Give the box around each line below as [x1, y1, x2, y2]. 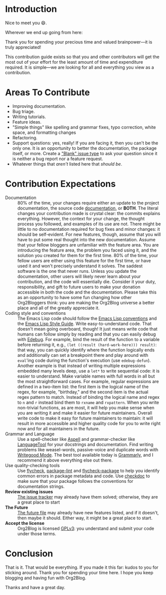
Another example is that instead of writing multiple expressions [17, 362, 146, 369]
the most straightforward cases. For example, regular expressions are [17, 378, 159, 384]
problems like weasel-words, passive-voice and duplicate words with [17, 446, 159, 453]
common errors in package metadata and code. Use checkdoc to [17, 473, 150, 479]
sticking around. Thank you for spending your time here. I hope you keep [5, 569, 154, 575]
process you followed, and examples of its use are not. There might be [17, 221, 161, 227]
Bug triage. [12, 108, 35, 114]
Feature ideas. [12, 119, 42, 125]
